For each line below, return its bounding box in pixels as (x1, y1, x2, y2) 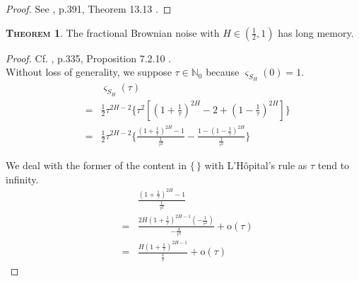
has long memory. (278, 25, 354, 40)
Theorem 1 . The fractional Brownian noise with (6, 25, 220, 40)
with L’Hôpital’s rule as (204, 158, 307, 173)
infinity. (6, 171, 39, 186)
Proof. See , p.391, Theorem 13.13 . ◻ (6, 1, 172, 16)
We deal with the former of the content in (6, 158, 187, 173)
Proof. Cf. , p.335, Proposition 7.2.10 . (6, 50, 172, 65)
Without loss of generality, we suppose (6, 64, 172, 79)
